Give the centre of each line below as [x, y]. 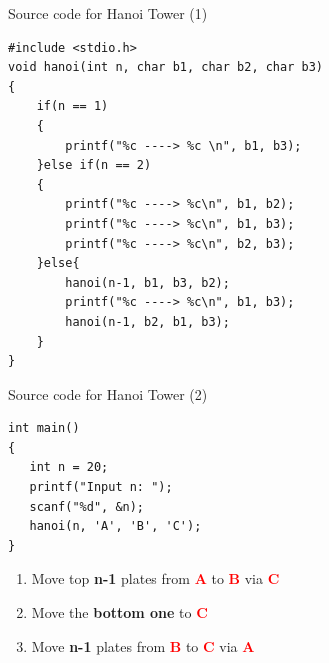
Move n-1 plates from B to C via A [143, 645]
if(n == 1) [72, 106]
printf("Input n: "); [101, 487]
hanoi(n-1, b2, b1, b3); [147, 321]
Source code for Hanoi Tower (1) [108, 13]
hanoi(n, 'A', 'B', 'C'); [115, 526]
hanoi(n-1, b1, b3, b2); [147, 282]
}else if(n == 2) [94, 165]
